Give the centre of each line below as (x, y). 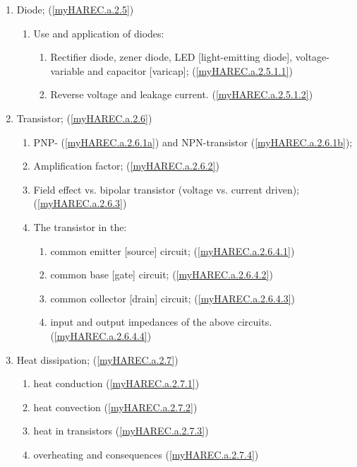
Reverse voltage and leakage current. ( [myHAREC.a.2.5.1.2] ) (182, 94)
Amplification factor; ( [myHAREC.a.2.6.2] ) (126, 166)
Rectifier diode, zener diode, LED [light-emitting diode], (171, 57)
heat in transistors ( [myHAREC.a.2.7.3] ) (121, 431)
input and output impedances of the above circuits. (161, 322)
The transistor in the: (80, 226)
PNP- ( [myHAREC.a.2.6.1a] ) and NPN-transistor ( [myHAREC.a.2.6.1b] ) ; (193, 142)
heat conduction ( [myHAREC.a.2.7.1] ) (116, 383)
